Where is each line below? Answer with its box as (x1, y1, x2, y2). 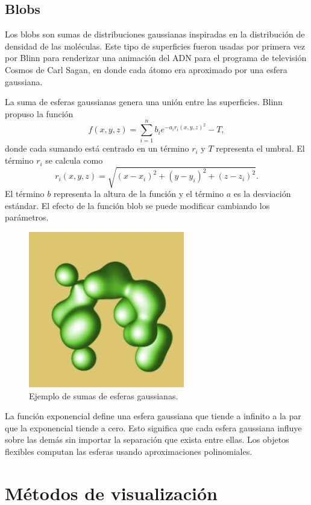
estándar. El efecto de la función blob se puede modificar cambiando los (5, 199, 270, 211)
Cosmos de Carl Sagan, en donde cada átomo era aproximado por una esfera (5, 63, 287, 76)
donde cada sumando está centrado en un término (5, 142, 189, 155)
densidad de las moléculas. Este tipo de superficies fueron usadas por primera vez (5, 39, 305, 52)
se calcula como (45, 154, 103, 167)
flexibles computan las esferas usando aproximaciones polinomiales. (5, 445, 253, 457)
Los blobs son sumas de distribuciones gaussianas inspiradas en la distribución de (5, 28, 305, 40)
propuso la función (5, 107, 74, 120)
